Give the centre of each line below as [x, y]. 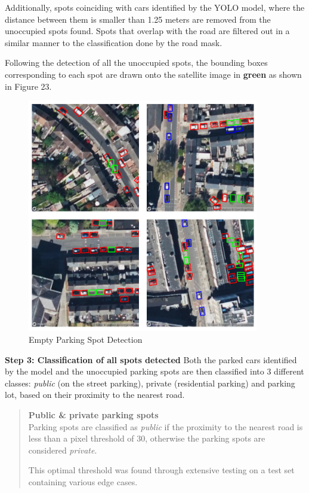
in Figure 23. [28, 86]
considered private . [63, 450]
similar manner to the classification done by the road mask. [114, 42]
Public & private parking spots [93, 415]
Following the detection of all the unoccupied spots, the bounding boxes [136, 63]
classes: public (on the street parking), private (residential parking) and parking [150, 383]
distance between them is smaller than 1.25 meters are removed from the [138, 19]
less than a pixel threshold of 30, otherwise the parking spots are [147, 438]
